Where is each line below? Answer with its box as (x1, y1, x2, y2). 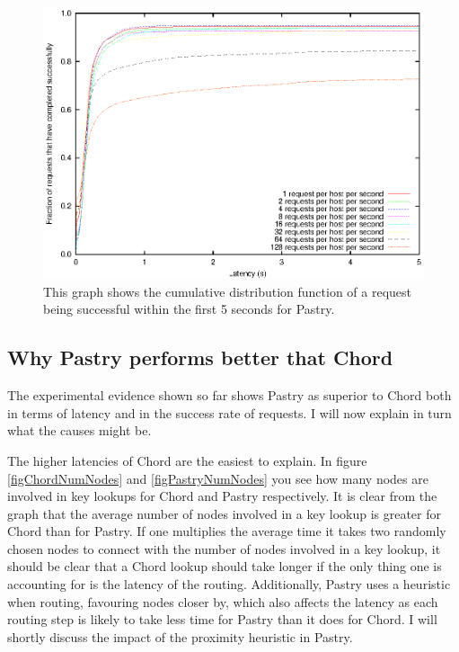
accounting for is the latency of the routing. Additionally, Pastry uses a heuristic (7, 575, 451, 594)
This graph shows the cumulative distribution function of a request (43, 281, 412, 300)
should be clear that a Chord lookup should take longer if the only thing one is (7, 557, 442, 576)
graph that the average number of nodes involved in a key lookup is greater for (7, 504, 442, 522)
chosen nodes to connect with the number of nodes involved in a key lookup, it (7, 539, 441, 558)
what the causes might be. (7, 421, 152, 440)
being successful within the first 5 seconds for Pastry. (43, 299, 335, 318)
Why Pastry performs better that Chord (7, 344, 393, 371)
